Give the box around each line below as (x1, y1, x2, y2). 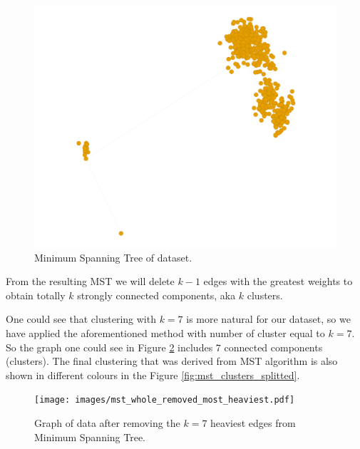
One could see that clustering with (6, 311, 156, 326)
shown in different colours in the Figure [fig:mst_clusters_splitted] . (6, 367, 300, 382)
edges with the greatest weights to (203, 274, 353, 289)
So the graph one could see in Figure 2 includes (6, 339, 213, 354)
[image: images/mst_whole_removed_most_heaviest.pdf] (34, 395, 295, 406)
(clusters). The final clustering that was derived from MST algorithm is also (6, 353, 338, 368)
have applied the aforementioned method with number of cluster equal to (6, 326, 325, 341)
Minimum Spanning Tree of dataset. (34, 249, 192, 264)
